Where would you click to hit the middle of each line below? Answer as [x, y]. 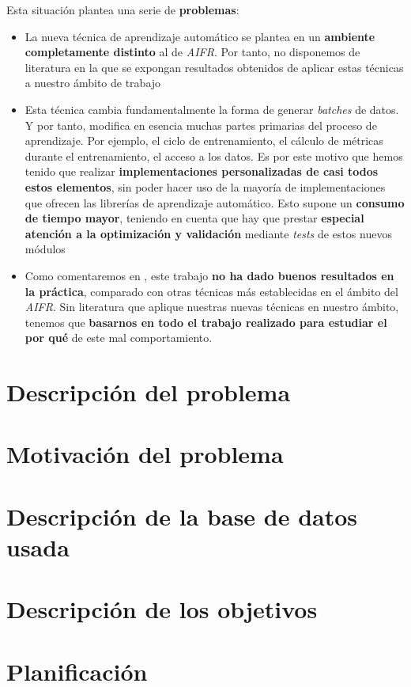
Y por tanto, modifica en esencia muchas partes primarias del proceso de [201, 125]
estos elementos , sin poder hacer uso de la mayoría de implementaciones [205, 186]
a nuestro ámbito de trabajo [93, 83]
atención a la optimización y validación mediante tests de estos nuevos [208, 233]
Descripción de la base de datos [182, 516]
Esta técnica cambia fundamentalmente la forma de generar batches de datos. [212, 109]
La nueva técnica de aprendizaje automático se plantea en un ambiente [200, 36]
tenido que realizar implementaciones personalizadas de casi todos [202, 171]
